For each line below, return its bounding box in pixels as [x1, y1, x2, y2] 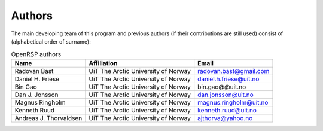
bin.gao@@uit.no [197, 83, 246, 91]
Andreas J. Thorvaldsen [14, 114, 83, 122]
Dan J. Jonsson [14, 90, 59, 99]
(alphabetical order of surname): [11, 38, 91, 45]
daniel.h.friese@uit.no [197, 75, 260, 83]
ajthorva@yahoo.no [197, 114, 253, 122]
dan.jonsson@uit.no [197, 90, 254, 99]
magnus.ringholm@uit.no [197, 98, 269, 106]
